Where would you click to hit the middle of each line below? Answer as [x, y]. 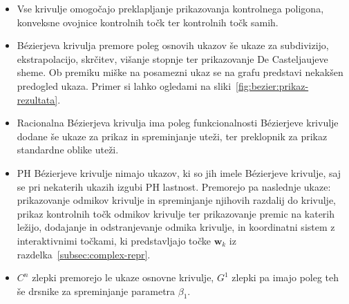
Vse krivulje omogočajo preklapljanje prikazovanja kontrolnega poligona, [170, 8]
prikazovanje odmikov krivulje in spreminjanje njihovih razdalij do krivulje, [177, 200]
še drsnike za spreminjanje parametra [96, 291]
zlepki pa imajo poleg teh [285, 277]
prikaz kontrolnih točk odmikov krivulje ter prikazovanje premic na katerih [176, 213]
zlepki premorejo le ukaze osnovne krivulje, [123, 277]
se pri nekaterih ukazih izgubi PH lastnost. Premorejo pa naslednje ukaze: [174, 186]
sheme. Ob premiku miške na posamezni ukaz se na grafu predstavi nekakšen [180, 72]
